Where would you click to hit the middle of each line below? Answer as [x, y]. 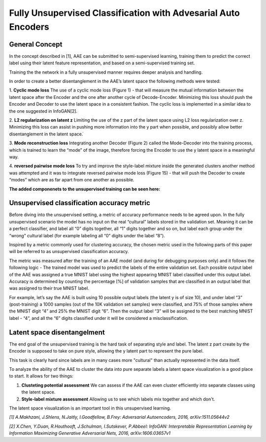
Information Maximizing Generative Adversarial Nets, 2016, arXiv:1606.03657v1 [90, 433]
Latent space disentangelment [57, 332]
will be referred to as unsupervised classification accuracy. [69, 252]
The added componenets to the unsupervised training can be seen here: [85, 189]
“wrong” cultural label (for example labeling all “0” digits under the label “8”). [87, 235]
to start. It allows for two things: [41, 376]
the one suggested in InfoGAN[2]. [43, 111]
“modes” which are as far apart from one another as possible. [72, 180]
